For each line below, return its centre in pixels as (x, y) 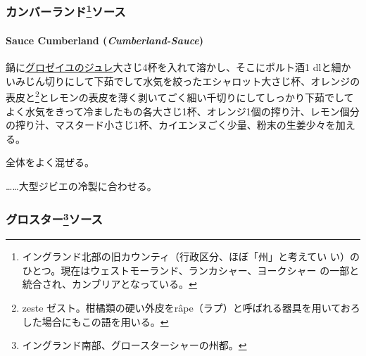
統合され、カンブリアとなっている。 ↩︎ (109, 284)
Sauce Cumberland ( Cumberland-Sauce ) (105, 40)
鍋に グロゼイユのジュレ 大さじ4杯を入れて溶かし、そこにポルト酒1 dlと (169, 67)
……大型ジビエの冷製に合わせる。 (81, 185)
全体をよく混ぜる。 (50, 162)
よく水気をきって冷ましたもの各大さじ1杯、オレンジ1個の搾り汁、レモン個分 (183, 111)
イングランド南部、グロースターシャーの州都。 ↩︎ (134, 345)
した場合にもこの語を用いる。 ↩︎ (95, 321)
